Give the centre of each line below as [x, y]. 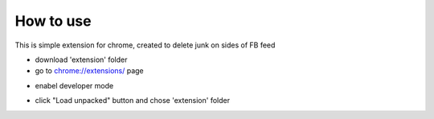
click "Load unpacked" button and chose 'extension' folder [133, 101]
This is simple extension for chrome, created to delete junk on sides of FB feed [145, 45]
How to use [53, 21]
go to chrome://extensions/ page [89, 71]
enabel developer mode [74, 85]
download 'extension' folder [81, 59]
